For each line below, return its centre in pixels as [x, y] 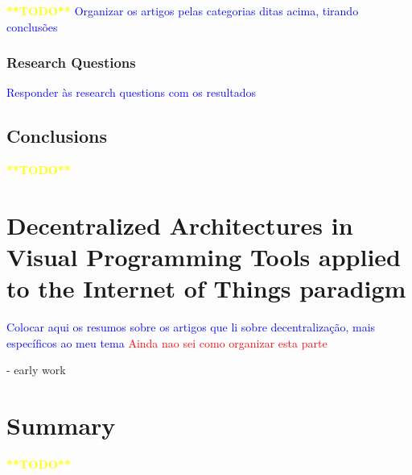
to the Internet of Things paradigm [206, 288]
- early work [36, 370]
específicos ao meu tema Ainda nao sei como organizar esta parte [167, 342]
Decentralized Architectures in [180, 225]
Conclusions [57, 136]
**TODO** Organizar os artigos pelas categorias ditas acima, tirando [183, 10]
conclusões [32, 26]
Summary [61, 425]
